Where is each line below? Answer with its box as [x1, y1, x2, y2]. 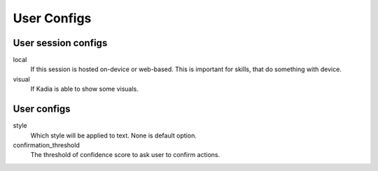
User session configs [13, 37, 108, 49]
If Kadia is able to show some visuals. [30, 84, 139, 94]
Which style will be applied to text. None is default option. [30, 131, 197, 140]
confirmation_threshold [13, 140, 80, 149]
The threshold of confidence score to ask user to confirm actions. [30, 151, 220, 159]
